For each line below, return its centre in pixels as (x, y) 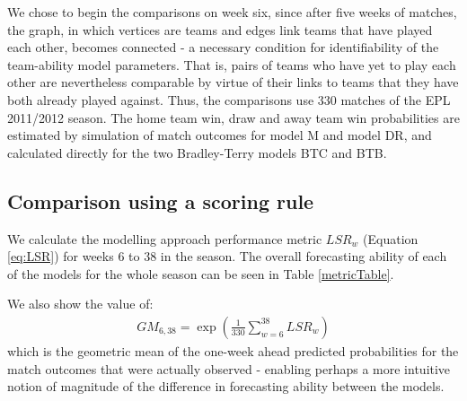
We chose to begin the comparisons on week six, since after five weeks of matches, (232, 12)
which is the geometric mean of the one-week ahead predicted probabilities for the (233, 350)
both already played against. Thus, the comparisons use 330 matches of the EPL (229, 99)
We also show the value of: (80, 304)
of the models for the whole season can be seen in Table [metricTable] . (201, 273)
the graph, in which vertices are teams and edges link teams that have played (220, 29)
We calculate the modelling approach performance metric (165, 238)
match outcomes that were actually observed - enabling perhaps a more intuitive (229, 368)
